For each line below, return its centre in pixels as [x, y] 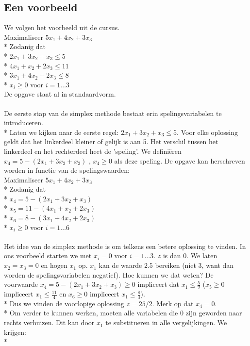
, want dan [217, 265]
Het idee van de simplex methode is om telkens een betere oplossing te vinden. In [125, 246]
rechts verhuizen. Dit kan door [49, 322]
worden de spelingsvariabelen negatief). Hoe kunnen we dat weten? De [109, 274]
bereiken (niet [175, 265]
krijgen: [15, 332]
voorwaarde [21, 284]
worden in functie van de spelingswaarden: [67, 170]
